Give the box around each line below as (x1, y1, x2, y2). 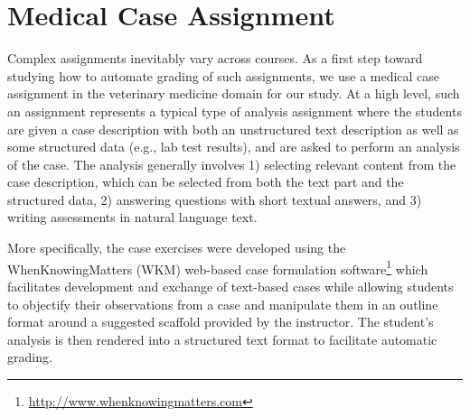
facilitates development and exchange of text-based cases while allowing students (7, 276, 454, 295)
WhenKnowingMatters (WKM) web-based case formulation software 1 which (7, 256, 428, 278)
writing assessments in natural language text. (7, 208, 258, 227)
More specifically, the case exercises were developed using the (7, 238, 346, 257)
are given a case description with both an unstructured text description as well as (7, 119, 459, 138)
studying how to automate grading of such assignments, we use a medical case (7, 66, 440, 85)
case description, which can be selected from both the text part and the (7, 172, 404, 191)
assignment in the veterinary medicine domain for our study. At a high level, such (7, 84, 460, 103)
